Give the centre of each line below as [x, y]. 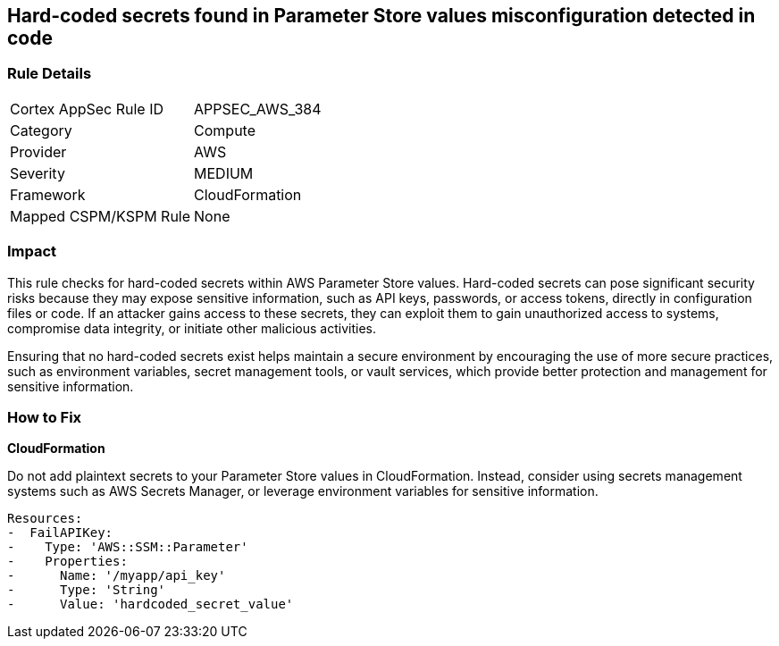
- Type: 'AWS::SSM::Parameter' [128, 547]
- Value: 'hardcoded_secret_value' [151, 604]
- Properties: [67, 562]
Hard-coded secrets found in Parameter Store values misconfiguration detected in [381, 16]
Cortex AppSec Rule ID [87, 109]
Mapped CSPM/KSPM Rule [101, 216]
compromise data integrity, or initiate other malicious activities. [192, 328]
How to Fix [45, 417]
